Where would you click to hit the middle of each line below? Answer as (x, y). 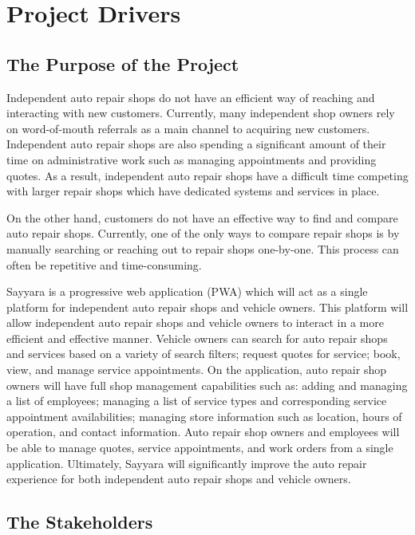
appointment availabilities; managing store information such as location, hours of (204, 416)
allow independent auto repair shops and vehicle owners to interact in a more (195, 323)
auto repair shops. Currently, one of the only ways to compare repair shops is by (203, 233)
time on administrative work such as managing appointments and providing (192, 159)
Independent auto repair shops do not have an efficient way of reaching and (191, 97)
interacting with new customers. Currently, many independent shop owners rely (201, 113)
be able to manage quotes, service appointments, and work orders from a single (200, 448)
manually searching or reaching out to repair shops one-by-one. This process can (203, 248)
